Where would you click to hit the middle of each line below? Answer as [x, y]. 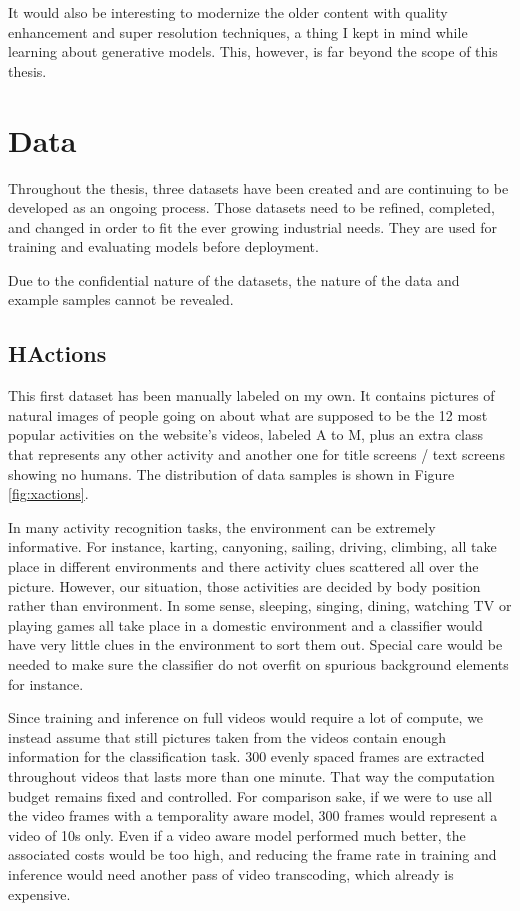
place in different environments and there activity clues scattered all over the [243, 566]
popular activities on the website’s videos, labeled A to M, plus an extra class [246, 434]
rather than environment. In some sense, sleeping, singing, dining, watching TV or [260, 605]
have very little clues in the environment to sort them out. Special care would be [255, 644]
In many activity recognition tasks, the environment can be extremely [222, 526]
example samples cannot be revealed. [121, 299]
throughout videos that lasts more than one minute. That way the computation [251, 775]
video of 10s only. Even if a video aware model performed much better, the [237, 834]
